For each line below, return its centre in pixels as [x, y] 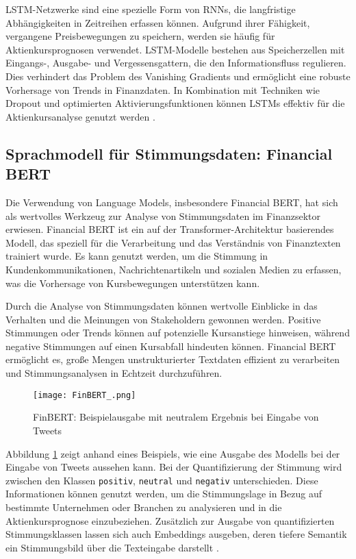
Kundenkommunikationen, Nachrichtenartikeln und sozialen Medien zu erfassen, [174, 269]
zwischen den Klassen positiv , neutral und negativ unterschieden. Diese [162, 480]
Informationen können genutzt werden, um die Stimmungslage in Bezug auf [164, 494]
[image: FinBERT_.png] [85, 395]
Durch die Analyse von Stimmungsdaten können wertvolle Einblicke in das [162, 306]
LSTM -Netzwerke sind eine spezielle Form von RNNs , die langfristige [151, 9]
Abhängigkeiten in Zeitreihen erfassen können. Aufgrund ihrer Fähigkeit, [158, 22]
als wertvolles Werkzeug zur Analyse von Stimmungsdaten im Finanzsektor [163, 215]
